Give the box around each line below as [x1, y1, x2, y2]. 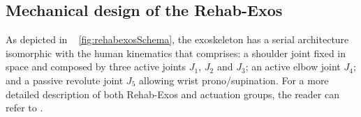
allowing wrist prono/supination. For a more [138, 72, 329, 87]
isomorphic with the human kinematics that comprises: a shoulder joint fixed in [6, 45, 346, 60]
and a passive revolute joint [6, 72, 124, 87]
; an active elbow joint [245, 59, 341, 74]
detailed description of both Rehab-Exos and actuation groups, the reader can [6, 86, 339, 101]
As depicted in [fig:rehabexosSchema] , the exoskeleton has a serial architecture [6, 32, 349, 47]
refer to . [6, 100, 43, 115]
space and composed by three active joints [6, 59, 186, 74]
